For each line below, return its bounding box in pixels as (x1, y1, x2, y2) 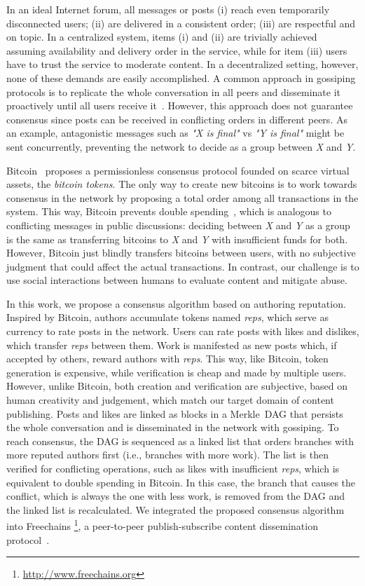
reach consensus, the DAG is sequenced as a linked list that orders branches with (6, 433, 354, 448)
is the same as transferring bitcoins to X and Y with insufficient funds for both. (6, 231, 348, 246)
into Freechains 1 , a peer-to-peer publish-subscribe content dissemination (6, 517, 318, 533)
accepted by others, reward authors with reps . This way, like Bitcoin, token (6, 351, 329, 366)
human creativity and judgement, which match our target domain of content (6, 393, 334, 407)
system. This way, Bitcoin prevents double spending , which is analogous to (6, 204, 331, 219)
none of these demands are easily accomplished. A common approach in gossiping (6, 70, 356, 85)
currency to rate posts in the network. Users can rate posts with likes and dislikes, (6, 324, 359, 339)
